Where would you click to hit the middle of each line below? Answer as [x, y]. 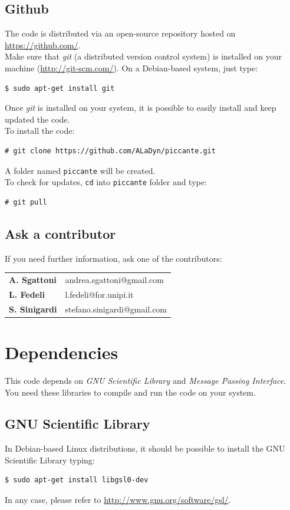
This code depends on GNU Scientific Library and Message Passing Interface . [146, 380]
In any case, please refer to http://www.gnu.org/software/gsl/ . [118, 500]
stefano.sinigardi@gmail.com [116, 309]
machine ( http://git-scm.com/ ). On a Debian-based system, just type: [131, 68]
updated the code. [37, 119]
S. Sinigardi [33, 309]
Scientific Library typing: [50, 460]
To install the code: [40, 131]
